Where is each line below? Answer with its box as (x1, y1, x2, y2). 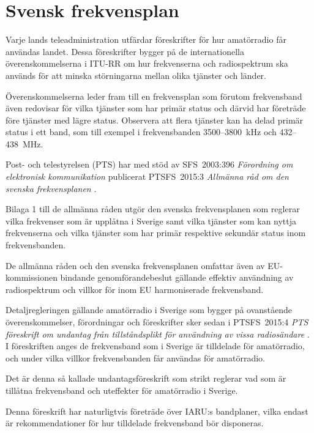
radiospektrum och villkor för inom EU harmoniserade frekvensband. (6, 283, 264, 295)
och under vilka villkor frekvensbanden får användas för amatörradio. (6, 351, 266, 364)
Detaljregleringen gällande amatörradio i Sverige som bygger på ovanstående (6, 303, 293, 316)
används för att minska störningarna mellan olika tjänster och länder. (6, 68, 266, 81)
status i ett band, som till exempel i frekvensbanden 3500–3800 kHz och (6, 125, 277, 138)
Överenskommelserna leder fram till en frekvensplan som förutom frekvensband (6, 89, 302, 102)
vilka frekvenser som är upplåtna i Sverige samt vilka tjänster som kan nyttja (6, 214, 297, 227)
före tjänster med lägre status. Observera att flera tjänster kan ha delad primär (6, 113, 304, 126)
